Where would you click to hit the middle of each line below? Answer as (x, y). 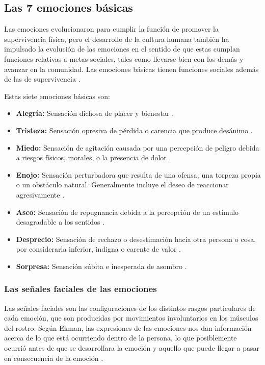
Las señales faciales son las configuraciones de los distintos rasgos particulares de (130, 308)
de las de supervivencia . (42, 79)
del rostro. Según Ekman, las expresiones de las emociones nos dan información (128, 327)
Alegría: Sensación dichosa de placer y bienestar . (95, 113)
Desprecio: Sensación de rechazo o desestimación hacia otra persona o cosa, (136, 239)
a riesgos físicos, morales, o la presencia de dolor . (94, 157)
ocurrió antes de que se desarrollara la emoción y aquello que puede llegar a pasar (132, 348)
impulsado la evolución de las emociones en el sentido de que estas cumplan (122, 49)
